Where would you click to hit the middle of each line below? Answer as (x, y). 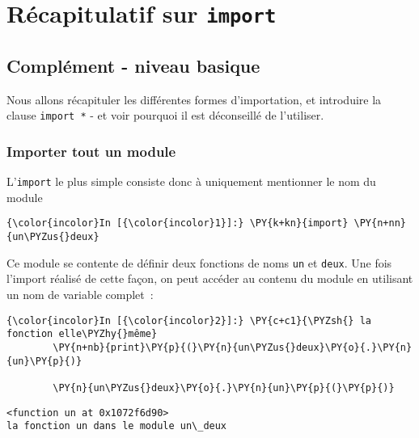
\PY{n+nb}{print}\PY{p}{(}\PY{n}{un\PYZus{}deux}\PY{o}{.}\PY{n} (233, 347)
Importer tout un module (91, 151)
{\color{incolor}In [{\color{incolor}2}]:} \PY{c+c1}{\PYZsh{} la (189, 320)
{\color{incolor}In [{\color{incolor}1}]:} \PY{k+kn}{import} (178, 223)
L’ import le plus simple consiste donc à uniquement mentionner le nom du (191, 181)
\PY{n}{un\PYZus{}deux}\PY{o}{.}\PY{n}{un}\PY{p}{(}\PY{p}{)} (224, 387)
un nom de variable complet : (80, 294)
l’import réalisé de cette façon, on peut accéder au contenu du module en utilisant (210, 278)
